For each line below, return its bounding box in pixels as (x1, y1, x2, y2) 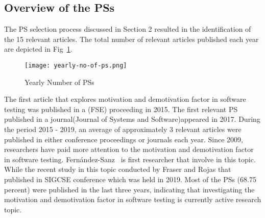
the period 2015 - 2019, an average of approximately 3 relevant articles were (4, 124, 242, 135)
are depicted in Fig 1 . (4, 43, 73, 54)
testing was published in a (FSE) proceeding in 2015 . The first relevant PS (4, 103, 238, 114)
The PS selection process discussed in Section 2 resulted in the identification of (4, 24, 251, 34)
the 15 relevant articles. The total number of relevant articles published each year (4, 33, 259, 44)
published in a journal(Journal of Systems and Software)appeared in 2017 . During (4, 114, 260, 124)
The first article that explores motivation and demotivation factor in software (4, 94, 246, 104)
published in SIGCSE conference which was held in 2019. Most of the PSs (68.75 (4, 173, 256, 184)
